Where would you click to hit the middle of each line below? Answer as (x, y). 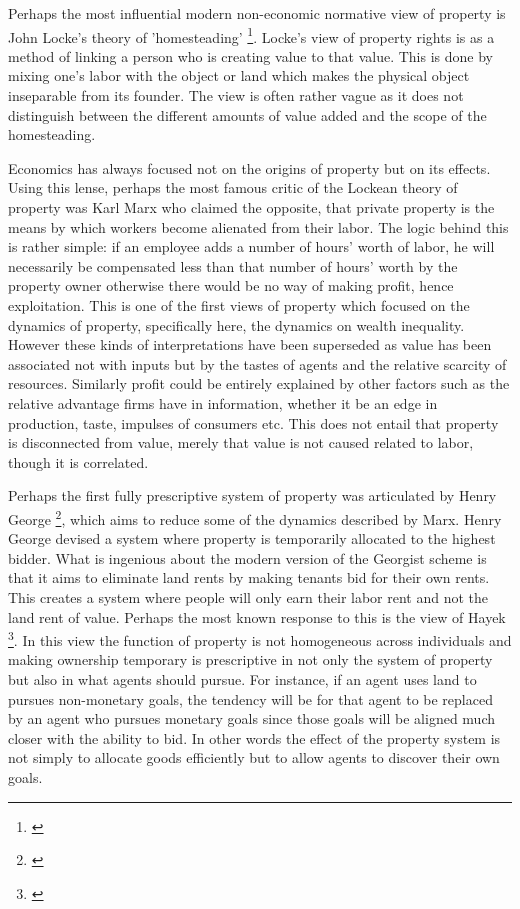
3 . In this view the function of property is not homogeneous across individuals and (260, 638)
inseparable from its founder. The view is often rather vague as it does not (236, 95)
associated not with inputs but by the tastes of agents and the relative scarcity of (257, 363)
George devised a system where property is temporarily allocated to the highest (252, 538)
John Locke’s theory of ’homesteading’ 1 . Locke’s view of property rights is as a (251, 35)
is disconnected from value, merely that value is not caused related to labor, (241, 442)
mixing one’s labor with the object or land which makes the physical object (239, 75)
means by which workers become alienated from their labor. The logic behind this (258, 226)
